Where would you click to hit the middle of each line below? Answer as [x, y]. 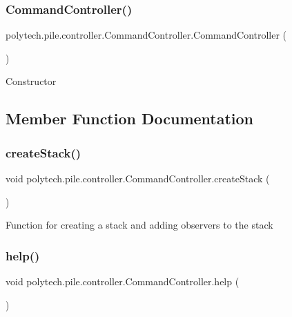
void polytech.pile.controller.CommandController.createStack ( [138, 178]
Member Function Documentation [130, 118]
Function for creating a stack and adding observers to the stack [139, 225]
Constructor [31, 81]
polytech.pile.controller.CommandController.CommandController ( [146, 35]
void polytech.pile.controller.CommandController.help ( [123, 281]
